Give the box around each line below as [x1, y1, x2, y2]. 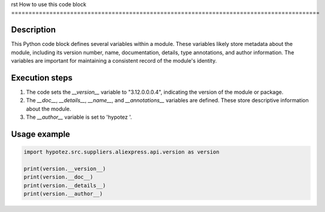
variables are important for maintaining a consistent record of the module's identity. [11, 57, 217, 64]
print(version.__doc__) [23, 174, 94, 180]
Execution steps [11, 72, 73, 83]
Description [11, 24, 56, 35]
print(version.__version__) [23, 165, 106, 172]
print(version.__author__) [23, 191, 103, 197]
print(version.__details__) [23, 182, 106, 189]
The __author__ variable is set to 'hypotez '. [26, 113, 132, 121]
